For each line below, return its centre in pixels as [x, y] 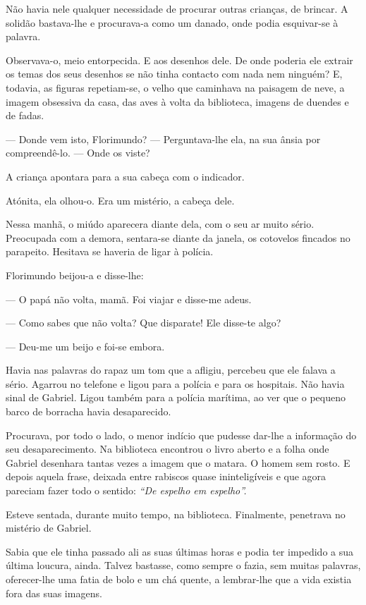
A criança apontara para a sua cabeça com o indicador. [125, 176]
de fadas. [25, 115]
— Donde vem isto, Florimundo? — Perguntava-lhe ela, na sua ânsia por [163, 139]
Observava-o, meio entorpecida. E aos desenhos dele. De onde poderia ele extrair [179, 60]
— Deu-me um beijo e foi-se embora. [85, 346]
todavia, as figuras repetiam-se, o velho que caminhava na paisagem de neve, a [175, 87]
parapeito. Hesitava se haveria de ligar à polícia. [110, 251]
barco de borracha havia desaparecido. [89, 411]
